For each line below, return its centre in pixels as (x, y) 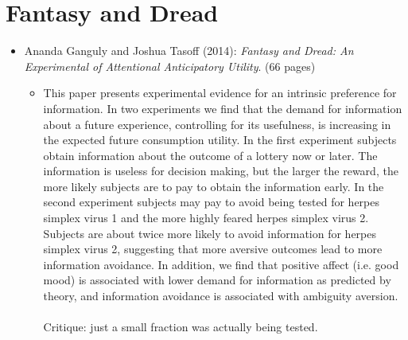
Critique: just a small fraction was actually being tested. (181, 327)
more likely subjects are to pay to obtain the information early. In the (214, 186)
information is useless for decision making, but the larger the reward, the (221, 171)
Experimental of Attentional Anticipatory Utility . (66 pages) (170, 66)
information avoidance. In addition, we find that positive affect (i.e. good (221, 264)
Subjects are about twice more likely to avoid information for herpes (210, 233)
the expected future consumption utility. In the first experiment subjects (220, 140)
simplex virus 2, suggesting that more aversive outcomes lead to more (213, 249)
